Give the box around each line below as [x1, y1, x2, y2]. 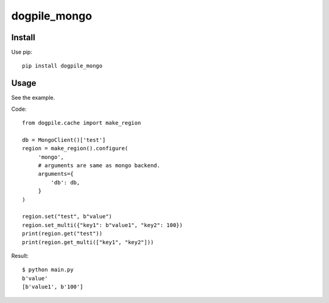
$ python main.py [22, 266, 74, 273]
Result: [11, 252, 29, 259]
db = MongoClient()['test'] [22, 136, 106, 143]
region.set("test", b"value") [22, 213, 113, 220]
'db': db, [51, 179, 80, 186]
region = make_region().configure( [22, 145, 129, 152]
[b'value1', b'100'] [22, 284, 83, 290]
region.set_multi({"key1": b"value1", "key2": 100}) [22, 221, 183, 228]
